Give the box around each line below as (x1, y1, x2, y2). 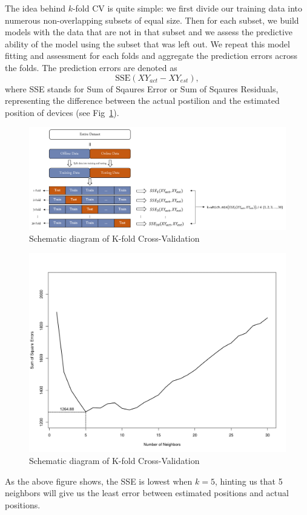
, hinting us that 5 (214, 474, 283, 487)
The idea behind (5, 2, 65, 14)
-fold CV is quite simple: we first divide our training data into (72, 2, 303, 14)
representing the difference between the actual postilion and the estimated (5, 94, 280, 107)
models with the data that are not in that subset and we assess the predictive (5, 26, 293, 38)
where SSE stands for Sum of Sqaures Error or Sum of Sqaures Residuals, (5, 82, 279, 95)
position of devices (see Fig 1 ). (5, 106, 119, 118)
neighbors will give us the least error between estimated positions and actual (5, 486, 289, 499)
